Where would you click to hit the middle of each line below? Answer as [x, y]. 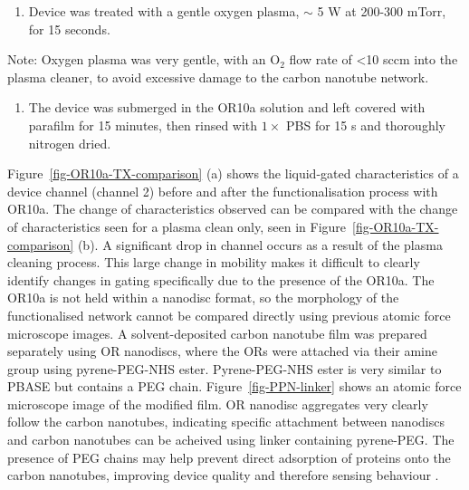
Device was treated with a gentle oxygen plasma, [164, 11]
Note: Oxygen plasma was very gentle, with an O [144, 59]
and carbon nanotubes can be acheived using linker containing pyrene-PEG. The [231, 440]
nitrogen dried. [70, 143]
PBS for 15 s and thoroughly [365, 125]
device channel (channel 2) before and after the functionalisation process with [223, 191]
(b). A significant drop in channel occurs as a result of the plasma [260, 244]
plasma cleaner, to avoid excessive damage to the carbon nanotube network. [218, 77]
